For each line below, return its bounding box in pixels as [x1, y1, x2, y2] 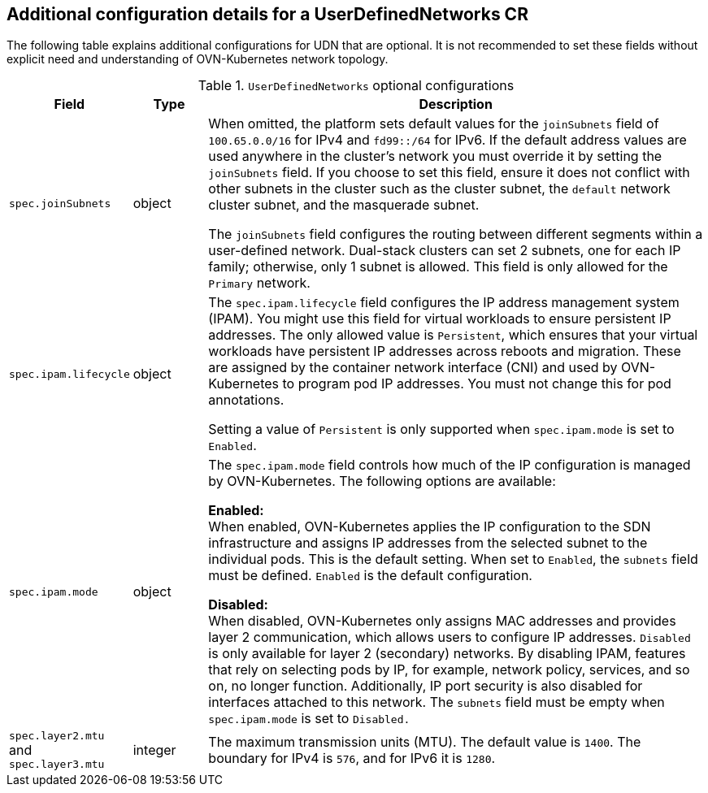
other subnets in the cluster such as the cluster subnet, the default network [208, 180, 671, 197]
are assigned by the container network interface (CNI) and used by [208, 359, 618, 376]
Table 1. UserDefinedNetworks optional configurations [198, 77, 515, 94]
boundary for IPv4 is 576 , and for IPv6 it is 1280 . [208, 750, 496, 767]
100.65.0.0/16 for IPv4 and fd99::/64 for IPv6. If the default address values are [208, 132, 687, 149]
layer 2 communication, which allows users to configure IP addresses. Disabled [208, 629, 691, 646]
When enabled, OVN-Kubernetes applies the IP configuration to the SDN [208, 518, 651, 535]
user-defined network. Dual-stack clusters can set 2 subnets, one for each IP [208, 242, 681, 259]
